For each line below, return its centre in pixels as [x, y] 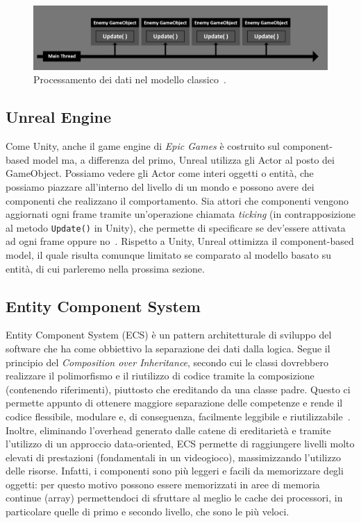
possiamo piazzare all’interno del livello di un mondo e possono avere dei [160, 186]
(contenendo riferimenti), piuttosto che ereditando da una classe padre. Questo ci [178, 389]
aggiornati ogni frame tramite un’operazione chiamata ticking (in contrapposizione [180, 214]
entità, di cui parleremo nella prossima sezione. [105, 268]
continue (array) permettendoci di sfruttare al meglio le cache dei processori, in [174, 498]
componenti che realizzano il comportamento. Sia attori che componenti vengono [177, 200]
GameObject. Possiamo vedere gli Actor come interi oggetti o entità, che [160, 173]
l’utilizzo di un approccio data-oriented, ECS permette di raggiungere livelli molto [180, 444]
